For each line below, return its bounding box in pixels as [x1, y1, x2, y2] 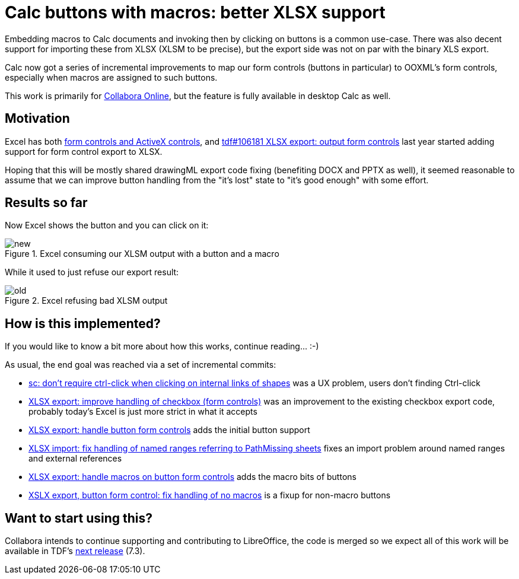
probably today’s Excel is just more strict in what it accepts [28, 406, 257, 417]
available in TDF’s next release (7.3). [5, 546, 145, 556]
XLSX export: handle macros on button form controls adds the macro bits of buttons [28, 472, 356, 482]
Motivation [5, 111, 70, 126]
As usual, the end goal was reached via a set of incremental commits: [5, 360, 276, 370]
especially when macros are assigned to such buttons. [5, 72, 218, 82]
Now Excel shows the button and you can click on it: [5, 220, 209, 231]
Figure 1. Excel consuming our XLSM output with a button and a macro [5, 249, 279, 259]
